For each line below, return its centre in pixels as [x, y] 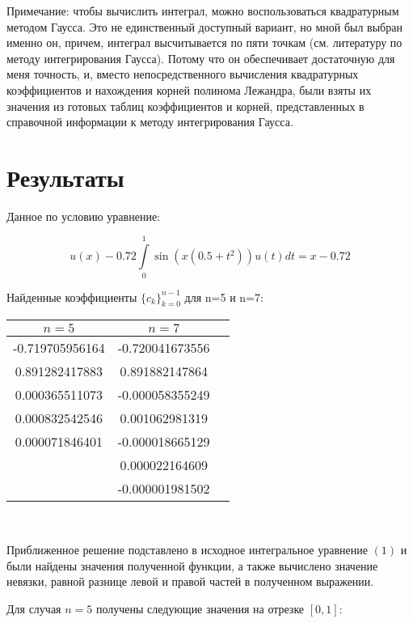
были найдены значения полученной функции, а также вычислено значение [192, 565]
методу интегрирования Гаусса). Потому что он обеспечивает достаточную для [201, 58]
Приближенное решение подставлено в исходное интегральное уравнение [187, 549]
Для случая [34, 608]
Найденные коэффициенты [72, 297]
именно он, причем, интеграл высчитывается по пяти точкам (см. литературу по [204, 42]
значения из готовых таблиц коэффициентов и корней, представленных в [185, 106]
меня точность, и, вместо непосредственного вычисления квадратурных [183, 74]
